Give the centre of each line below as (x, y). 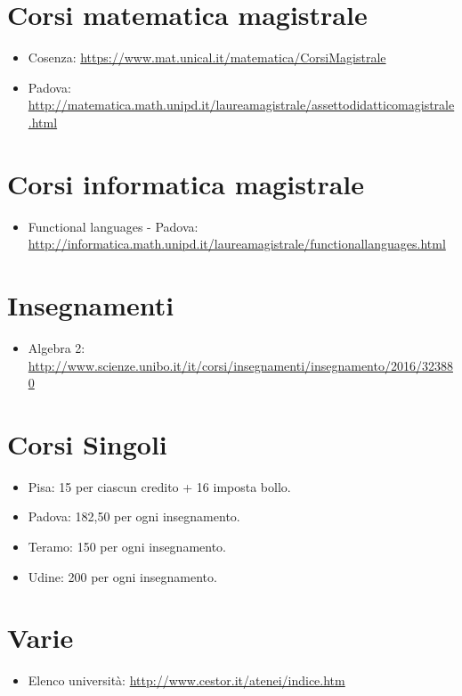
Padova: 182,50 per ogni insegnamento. (134, 516)
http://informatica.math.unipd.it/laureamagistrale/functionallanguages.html (237, 244)
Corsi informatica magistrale (186, 183)
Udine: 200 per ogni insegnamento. (122, 576)
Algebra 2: (57, 347)
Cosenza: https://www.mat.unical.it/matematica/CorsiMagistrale (207, 57)
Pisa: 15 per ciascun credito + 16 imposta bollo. (159, 486)
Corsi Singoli (87, 443)
